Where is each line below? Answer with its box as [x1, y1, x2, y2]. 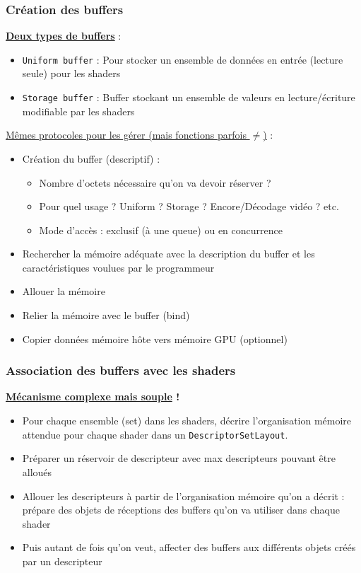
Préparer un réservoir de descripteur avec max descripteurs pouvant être [22, 451, 336, 465]
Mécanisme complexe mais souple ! [6, 389, 180, 404]
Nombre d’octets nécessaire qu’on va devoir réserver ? [39, 175, 271, 190]
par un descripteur [22, 553, 102, 568]
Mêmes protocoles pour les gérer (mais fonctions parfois [6, 127, 247, 142]
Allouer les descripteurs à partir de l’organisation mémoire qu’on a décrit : [22, 488, 345, 503]
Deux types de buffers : [6, 28, 122, 43]
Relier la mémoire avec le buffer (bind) [22, 308, 190, 323]
